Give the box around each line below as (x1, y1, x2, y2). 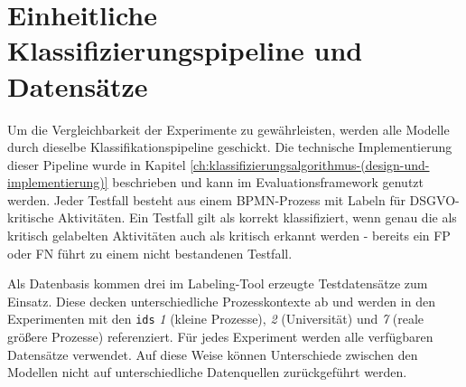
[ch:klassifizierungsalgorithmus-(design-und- (190, 155, 430, 174)
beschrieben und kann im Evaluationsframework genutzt (112, 173, 424, 192)
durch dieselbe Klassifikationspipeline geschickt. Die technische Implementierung (7, 137, 452, 156)
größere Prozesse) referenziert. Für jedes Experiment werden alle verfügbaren (7, 327, 433, 346)
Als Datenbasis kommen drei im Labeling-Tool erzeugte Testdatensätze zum (7, 274, 428, 293)
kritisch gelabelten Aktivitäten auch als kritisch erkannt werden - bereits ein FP (7, 226, 451, 245)
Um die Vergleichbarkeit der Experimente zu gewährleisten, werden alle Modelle (7, 119, 450, 138)
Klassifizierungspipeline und (7, 32, 363, 69)
